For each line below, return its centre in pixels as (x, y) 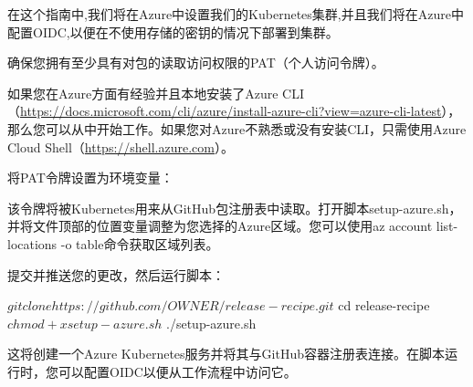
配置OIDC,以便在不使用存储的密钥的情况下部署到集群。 (173, 31)
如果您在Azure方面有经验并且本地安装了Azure (143, 93)
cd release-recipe (384, 305)
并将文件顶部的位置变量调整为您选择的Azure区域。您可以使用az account (220, 226)
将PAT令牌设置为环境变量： (90, 178)
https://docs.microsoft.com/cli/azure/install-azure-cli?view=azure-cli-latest (231, 111)
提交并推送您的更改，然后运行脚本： (116, 274)
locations (32, 243)
